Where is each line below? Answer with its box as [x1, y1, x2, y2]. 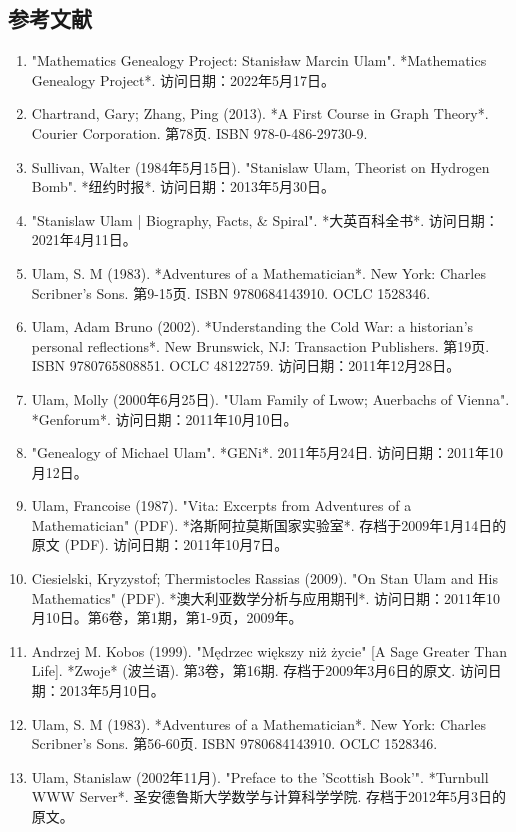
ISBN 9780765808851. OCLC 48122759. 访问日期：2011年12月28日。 [31, 355, 461, 376]
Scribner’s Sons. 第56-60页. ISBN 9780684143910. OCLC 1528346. [31, 733, 438, 754]
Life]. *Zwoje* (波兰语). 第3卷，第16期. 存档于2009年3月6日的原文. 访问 [31, 660, 488, 681]
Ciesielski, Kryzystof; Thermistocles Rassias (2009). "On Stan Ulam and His [31, 568, 499, 589]
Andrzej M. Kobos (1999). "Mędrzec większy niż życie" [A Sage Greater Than [31, 640, 507, 661]
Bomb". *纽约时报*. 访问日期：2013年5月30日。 [31, 176, 336, 197]
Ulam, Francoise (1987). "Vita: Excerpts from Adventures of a [31, 495, 412, 516]
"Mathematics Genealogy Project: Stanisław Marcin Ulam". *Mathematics [31, 50, 487, 71]
